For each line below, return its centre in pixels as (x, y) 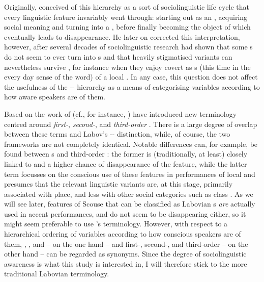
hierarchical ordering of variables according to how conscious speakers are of (123, 234)
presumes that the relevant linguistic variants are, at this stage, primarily (119, 184)
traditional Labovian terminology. (57, 274)
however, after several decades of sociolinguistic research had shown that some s (128, 47)
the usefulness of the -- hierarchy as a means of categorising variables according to (132, 86)
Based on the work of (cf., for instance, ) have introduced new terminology (121, 113)
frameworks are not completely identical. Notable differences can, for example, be (131, 144)
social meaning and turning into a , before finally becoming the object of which (127, 27)
